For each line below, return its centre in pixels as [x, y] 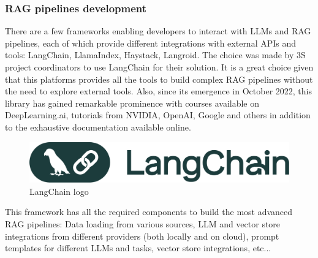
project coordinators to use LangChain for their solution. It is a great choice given [159, 67]
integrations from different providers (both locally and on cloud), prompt [142, 236]
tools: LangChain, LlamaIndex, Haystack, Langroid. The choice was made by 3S [155, 55]
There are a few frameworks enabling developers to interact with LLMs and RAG [158, 31]
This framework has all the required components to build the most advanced [149, 212]
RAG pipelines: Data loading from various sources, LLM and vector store [143, 224]
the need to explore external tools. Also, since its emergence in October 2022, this [158, 91]
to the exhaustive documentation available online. [98, 127]
